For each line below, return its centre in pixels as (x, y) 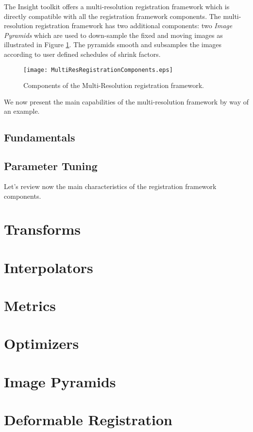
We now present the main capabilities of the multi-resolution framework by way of (126, 101)
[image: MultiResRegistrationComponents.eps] (98, 70)
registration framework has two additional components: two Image (134, 26)
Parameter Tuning (51, 166)
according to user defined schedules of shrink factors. (82, 54)
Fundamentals (40, 137)
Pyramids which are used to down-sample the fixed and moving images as (113, 35)
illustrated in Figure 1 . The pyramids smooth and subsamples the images (113, 44)
